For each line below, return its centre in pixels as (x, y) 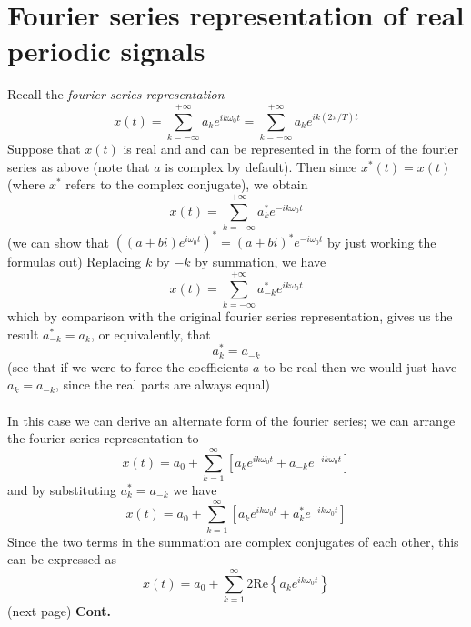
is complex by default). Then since (261, 166)
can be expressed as (62, 559)
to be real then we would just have (361, 366)
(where (26, 184)
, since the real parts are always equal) (162, 384)
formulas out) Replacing (75, 262)
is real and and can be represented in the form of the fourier (291, 149)
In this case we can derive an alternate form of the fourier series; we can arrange (231, 420)
